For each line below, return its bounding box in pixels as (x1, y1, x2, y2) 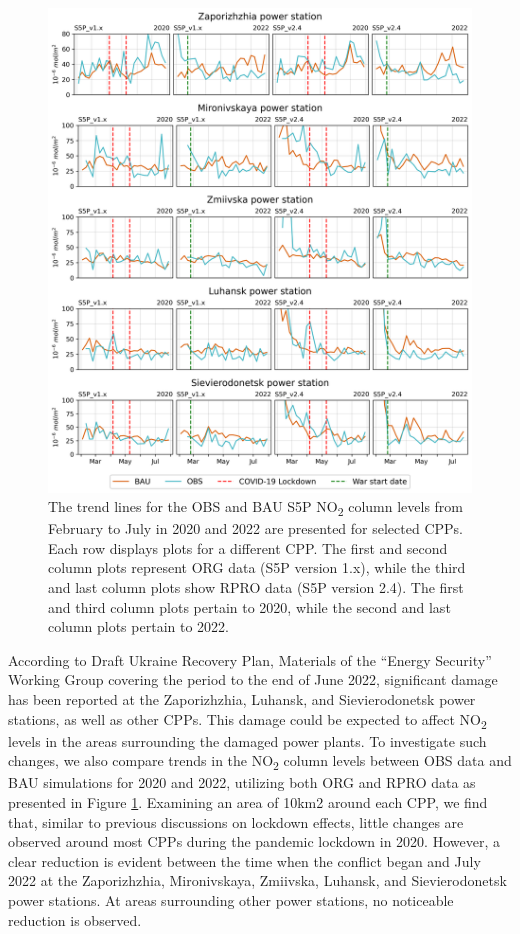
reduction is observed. (8, 909, 142, 930)
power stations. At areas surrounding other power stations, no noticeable (8, 890, 454, 911)
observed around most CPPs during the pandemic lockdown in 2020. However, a (8, 831, 500, 852)
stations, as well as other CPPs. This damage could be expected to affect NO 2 (8, 708, 487, 732)
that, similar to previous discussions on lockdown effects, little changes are (8, 811, 464, 832)
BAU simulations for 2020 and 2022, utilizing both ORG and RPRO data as (8, 772, 476, 793)
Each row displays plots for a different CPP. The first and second (48, 537, 448, 558)
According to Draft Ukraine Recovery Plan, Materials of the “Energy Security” (8, 649, 492, 670)
